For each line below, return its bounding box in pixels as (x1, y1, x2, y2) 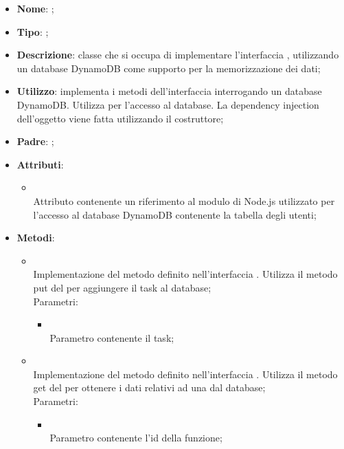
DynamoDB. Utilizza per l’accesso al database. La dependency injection (16, 97, 319, 111)
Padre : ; (16, 134, 54, 149)
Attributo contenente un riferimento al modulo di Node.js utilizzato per (33, 193, 335, 208)
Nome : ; (16, 1, 54, 15)
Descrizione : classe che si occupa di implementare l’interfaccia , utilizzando (16, 47, 339, 62)
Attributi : (16, 157, 64, 171)
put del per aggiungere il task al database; (33, 280, 211, 294)
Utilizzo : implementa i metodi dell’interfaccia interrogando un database (16, 84, 322, 98)
